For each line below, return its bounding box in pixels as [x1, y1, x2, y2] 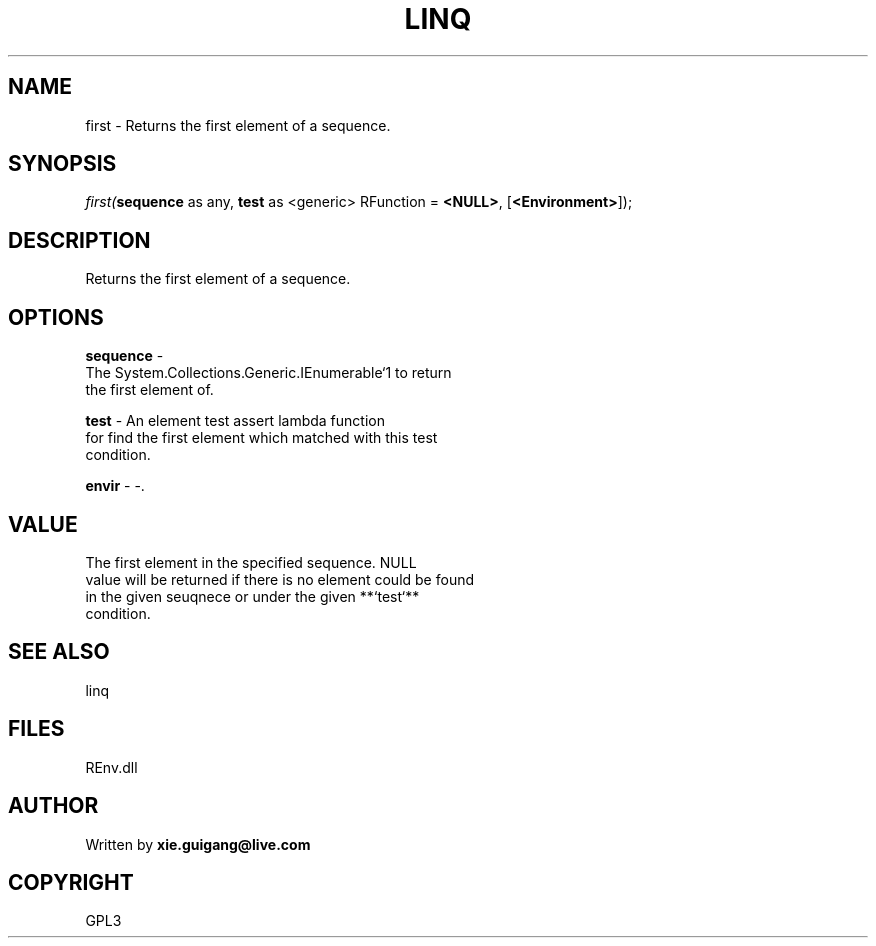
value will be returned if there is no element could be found [85, 570, 474, 588]
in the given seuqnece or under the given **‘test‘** [85, 587, 420, 605]
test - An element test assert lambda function [85, 412, 385, 430]
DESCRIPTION [8, 227, 151, 253]
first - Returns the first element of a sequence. [85, 116, 391, 134]
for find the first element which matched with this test [85, 429, 438, 447]
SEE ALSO [8, 639, 110, 665]
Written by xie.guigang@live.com [85, 835, 311, 853]
